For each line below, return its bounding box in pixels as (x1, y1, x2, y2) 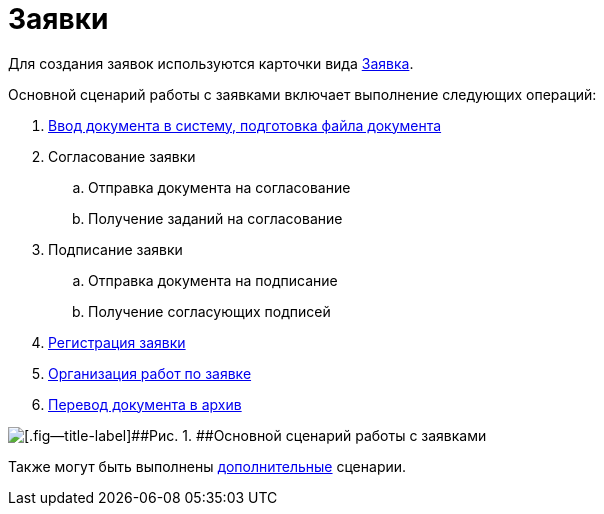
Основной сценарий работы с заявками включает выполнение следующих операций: (8, 85, 597, 103)
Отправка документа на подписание (88, 271, 338, 289)
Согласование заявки (48, 147, 196, 165)
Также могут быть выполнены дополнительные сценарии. (8, 457, 407, 475)
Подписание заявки (48, 240, 183, 258)
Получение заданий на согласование (88, 209, 343, 227)
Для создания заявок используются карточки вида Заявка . (8, 54, 414, 72)
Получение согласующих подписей (88, 302, 331, 320)
